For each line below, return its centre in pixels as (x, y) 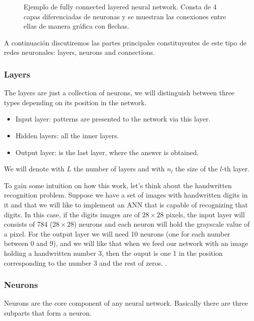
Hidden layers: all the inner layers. (67, 135)
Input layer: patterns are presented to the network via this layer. (113, 119)
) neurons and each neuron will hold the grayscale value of (162, 224)
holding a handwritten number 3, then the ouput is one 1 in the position (113, 253)
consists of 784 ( (28, 224)
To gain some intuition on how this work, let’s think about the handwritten (118, 185)
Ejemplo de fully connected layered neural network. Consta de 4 (120, 6)
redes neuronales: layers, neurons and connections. (79, 52)
